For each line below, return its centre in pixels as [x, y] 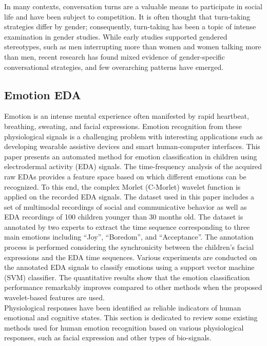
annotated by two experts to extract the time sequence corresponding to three [127, 226]
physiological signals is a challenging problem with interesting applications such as [133, 136]
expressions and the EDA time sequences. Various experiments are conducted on [131, 257]
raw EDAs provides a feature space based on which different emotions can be [125, 176]
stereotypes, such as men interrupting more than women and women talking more [133, 47]
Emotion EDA [43, 94]
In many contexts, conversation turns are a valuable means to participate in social [133, 6]
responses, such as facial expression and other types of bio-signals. [108, 338]
